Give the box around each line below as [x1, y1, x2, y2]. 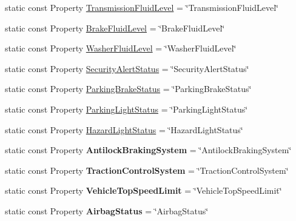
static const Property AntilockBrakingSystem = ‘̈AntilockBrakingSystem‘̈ [5, 143, 292, 156]
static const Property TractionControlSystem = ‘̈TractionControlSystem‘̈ [5, 163, 289, 176]
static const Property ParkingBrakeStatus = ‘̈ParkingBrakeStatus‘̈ [5, 82, 252, 95]
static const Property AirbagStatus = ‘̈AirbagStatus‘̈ [5, 204, 209, 217]
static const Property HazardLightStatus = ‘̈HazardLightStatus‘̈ [5, 123, 243, 136]
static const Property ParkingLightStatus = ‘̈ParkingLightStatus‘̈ [5, 102, 248, 115]
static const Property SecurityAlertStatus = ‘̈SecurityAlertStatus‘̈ [5, 62, 249, 74]
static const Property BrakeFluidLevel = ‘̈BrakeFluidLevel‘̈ [5, 21, 225, 34]
